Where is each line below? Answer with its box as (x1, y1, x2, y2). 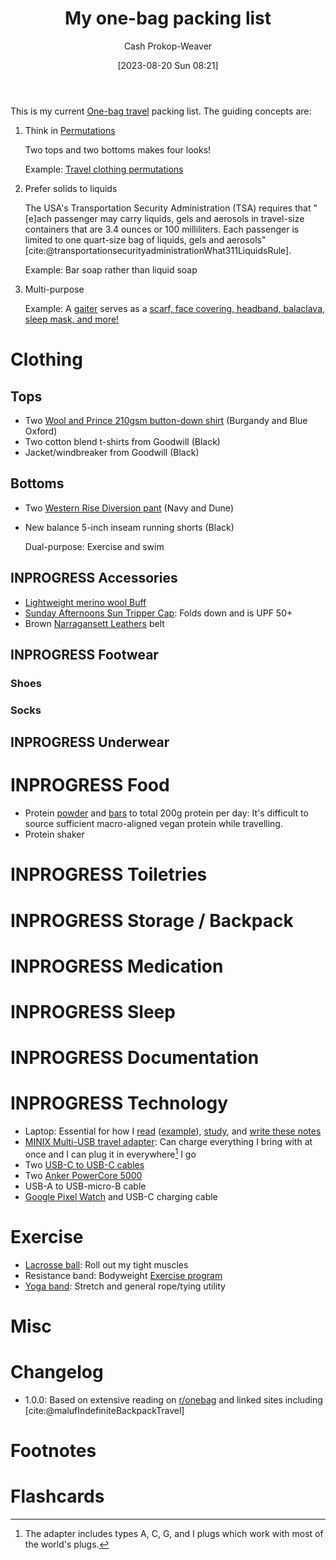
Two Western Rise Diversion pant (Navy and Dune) (24, 502, 234, 514)
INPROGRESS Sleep (10, 1000, 176, 1023)
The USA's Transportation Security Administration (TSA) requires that (24, 202, 312, 214)
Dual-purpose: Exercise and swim (24, 540, 165, 552)
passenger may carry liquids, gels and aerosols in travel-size (53, 212, 305, 224)
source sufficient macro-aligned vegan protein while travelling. (24, 818, 283, 830)
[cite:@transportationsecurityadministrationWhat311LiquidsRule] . (24, 244, 292, 256)
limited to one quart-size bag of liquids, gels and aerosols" (24, 233, 267, 246)
